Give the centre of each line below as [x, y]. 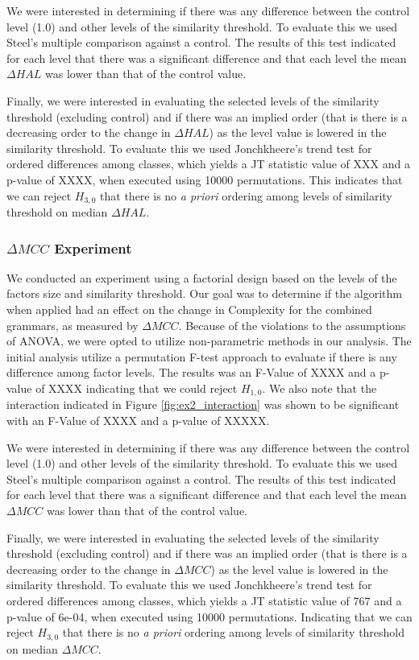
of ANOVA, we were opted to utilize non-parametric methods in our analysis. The [209, 341]
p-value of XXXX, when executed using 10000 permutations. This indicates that [205, 179]
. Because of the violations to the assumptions [292, 325]
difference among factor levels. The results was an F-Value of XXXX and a [191, 372]
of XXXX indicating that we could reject [137, 388]
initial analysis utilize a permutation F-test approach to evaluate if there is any [202, 356]
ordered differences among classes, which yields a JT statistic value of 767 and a [204, 600]
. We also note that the [319, 388]
